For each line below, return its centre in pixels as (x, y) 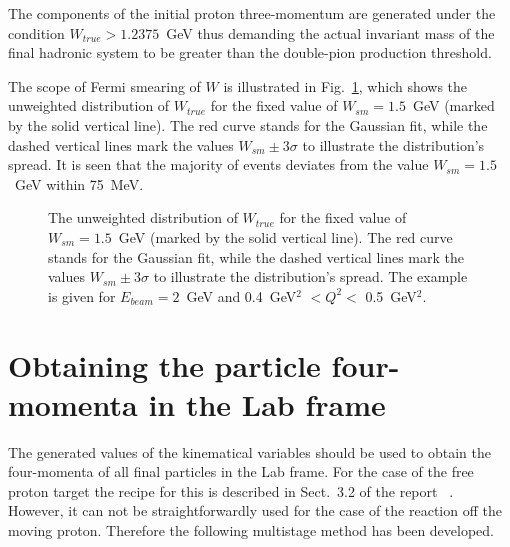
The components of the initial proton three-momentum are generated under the (252, 13)
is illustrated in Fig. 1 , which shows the (345, 85)
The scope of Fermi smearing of (104, 85)
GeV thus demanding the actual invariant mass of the (330, 32)
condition (36, 32)
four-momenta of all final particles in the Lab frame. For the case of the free (241, 471)
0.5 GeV (391, 295)
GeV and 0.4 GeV (241, 295)
